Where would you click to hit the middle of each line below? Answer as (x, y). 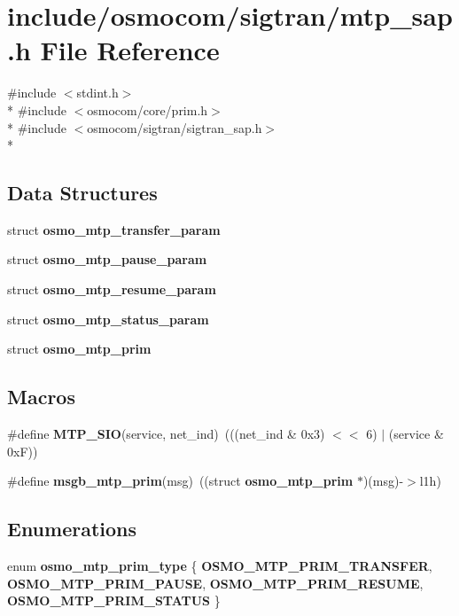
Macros (41, 397)
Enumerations (72, 529)
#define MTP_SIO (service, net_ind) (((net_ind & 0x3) (166, 434)
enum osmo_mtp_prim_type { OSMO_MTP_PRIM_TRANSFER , (220, 566)
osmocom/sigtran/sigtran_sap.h (175, 127)
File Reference (130, 50)
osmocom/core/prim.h (148, 109)
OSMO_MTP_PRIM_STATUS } (114, 600)
